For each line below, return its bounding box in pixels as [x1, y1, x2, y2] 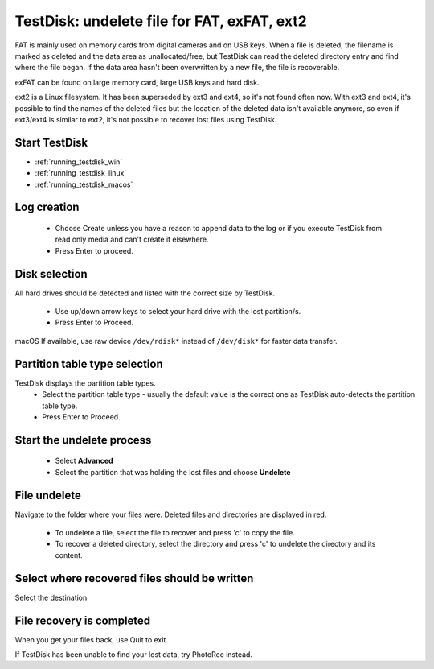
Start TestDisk [14, 135, 88, 149]
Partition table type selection [14, 357, 164, 370]
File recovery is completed [14, 613, 151, 627]
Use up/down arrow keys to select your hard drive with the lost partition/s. [55, 307, 301, 316]
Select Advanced [55, 456, 113, 466]
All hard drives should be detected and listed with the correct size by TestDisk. [14, 288, 276, 298]
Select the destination [14, 593, 88, 602]
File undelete [14, 488, 82, 502]
